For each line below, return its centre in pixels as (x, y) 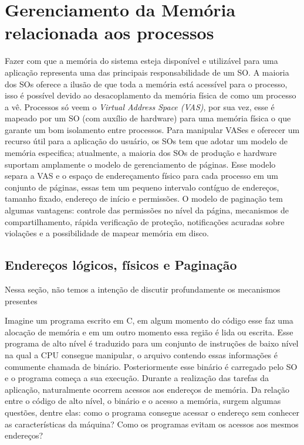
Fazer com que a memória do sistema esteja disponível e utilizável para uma (141, 61)
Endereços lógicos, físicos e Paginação (121, 265)
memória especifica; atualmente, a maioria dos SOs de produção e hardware (141, 153)
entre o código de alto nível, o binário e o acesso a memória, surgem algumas (143, 401)
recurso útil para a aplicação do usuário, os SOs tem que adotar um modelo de (146, 141)
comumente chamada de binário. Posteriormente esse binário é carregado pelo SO (151, 366)
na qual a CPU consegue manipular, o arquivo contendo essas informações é (141, 354)
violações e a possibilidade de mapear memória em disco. (107, 233)
